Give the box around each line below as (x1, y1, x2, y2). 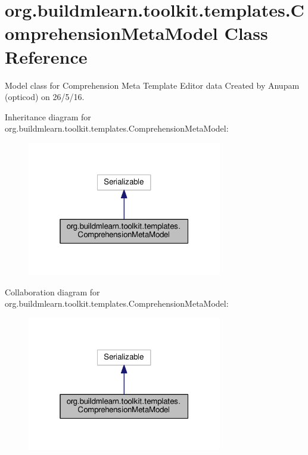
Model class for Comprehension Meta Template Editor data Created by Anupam (5, 79, 300, 91)
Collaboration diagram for (5, 285, 100, 298)
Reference (5, 44, 88, 68)
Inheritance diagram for (5, 110, 91, 123)
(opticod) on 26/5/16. (5, 91, 85, 103)
